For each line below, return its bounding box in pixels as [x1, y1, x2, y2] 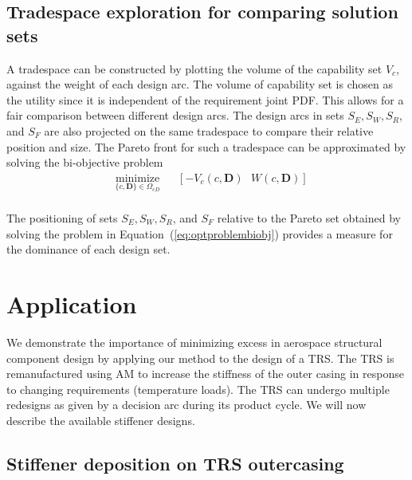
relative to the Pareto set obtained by [217, 210, 401, 226]
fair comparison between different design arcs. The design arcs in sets [6, 107, 344, 124]
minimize [116, 172, 160, 184]
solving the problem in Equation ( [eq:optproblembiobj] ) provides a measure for [6, 225, 393, 242]
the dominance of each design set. [6, 241, 171, 258]
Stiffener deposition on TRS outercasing [6, 450, 344, 475]
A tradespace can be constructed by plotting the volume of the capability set [6, 60, 383, 77]
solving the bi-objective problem [6, 154, 163, 171]
